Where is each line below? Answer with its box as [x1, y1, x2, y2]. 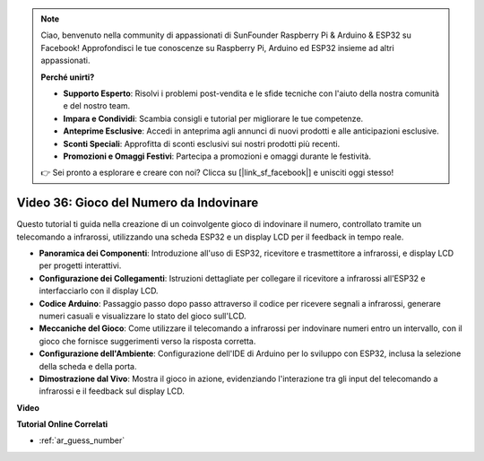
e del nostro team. [63, 100, 131, 111]
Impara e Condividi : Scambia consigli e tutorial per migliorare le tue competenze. [63, 113, 364, 124]
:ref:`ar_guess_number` [39, 435, 125, 446]
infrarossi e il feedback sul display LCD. [39, 386, 186, 396]
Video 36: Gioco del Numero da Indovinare [16, 196, 259, 211]
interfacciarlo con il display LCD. [39, 285, 159, 296]
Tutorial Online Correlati [16, 419, 108, 430]
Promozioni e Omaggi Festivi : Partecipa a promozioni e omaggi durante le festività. [63, 151, 372, 161]
